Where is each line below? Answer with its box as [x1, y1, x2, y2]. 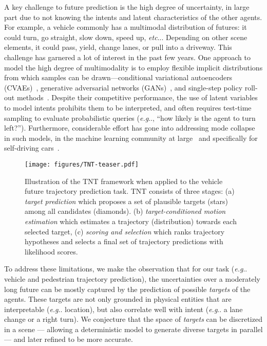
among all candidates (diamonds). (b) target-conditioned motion [25, 206, 226, 216]
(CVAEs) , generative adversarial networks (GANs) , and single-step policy [4, 82, 243, 93]
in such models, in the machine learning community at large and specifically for [4, 132, 258, 143]
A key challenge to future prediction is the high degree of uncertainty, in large [4, 2, 250, 12]
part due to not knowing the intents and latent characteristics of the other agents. [4, 11, 262, 22]
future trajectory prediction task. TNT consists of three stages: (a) [25, 186, 235, 196]
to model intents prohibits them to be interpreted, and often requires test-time [4, 102, 252, 113]
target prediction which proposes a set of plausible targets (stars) [25, 195, 228, 206]
